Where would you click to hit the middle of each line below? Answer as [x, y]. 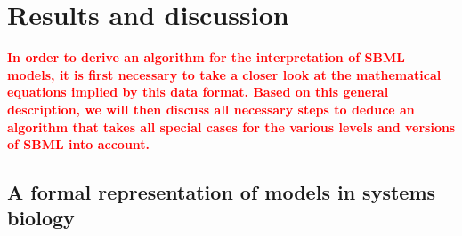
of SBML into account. [79, 144]
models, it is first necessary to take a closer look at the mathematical [224, 74]
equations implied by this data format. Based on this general [198, 92]
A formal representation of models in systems [222, 192]
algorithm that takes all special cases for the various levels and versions [231, 126]
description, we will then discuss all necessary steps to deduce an [211, 109]
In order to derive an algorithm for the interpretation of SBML [206, 57]
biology [41, 218]
